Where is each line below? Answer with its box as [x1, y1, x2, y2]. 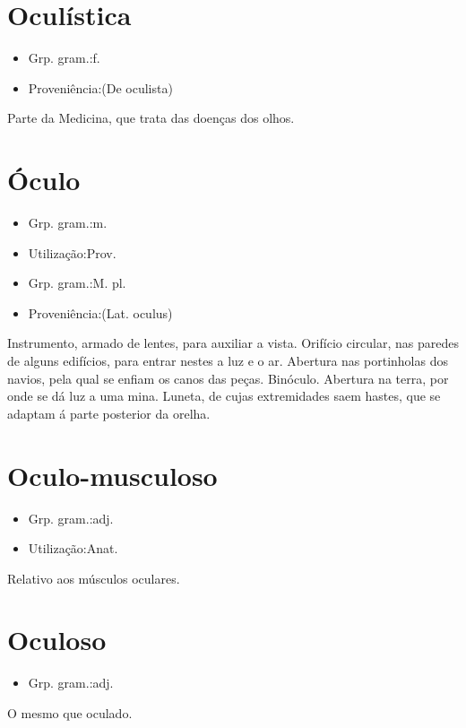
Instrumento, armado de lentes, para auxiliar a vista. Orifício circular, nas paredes [7, 334, 459, 352]
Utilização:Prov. [28, 243, 116, 262]
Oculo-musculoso [7, 456, 218, 493]
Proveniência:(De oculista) [28, 78, 173, 97]
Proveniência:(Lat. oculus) [28, 303, 173, 322]
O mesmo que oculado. [7, 704, 133, 722]
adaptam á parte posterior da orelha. [7, 403, 211, 422]
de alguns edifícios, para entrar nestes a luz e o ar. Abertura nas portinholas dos [7, 351, 448, 369]
